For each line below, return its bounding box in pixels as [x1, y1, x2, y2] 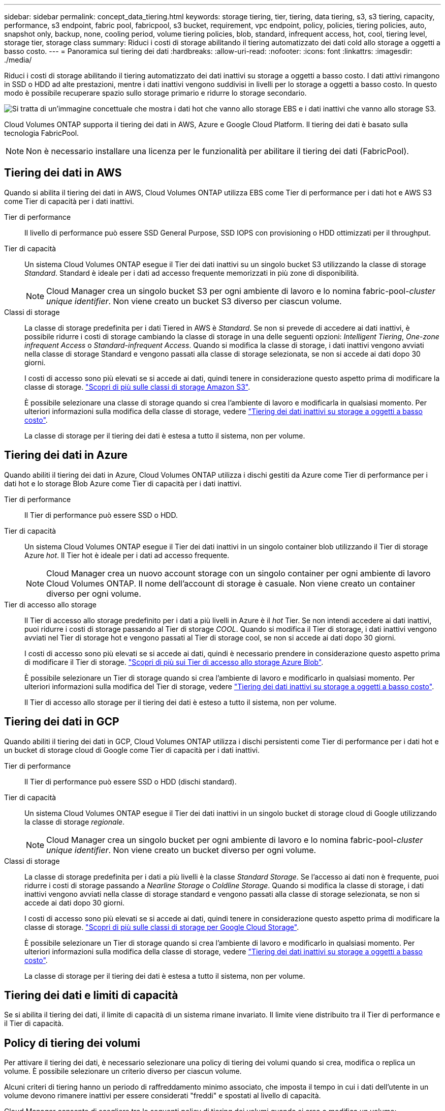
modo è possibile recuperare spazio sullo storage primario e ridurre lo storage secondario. [4, 89, 307, 97]
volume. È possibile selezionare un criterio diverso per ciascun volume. [4, 1067, 242, 1076]
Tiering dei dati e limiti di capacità [4, 988, 178, 1002]
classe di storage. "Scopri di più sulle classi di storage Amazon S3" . [24, 382, 250, 391]
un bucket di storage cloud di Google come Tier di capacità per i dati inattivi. [4, 745, 260, 754]
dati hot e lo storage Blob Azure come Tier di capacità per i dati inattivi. [4, 479, 242, 488]
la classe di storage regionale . [24, 817, 125, 826]
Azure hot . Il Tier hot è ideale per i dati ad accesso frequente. [24, 550, 230, 560]
